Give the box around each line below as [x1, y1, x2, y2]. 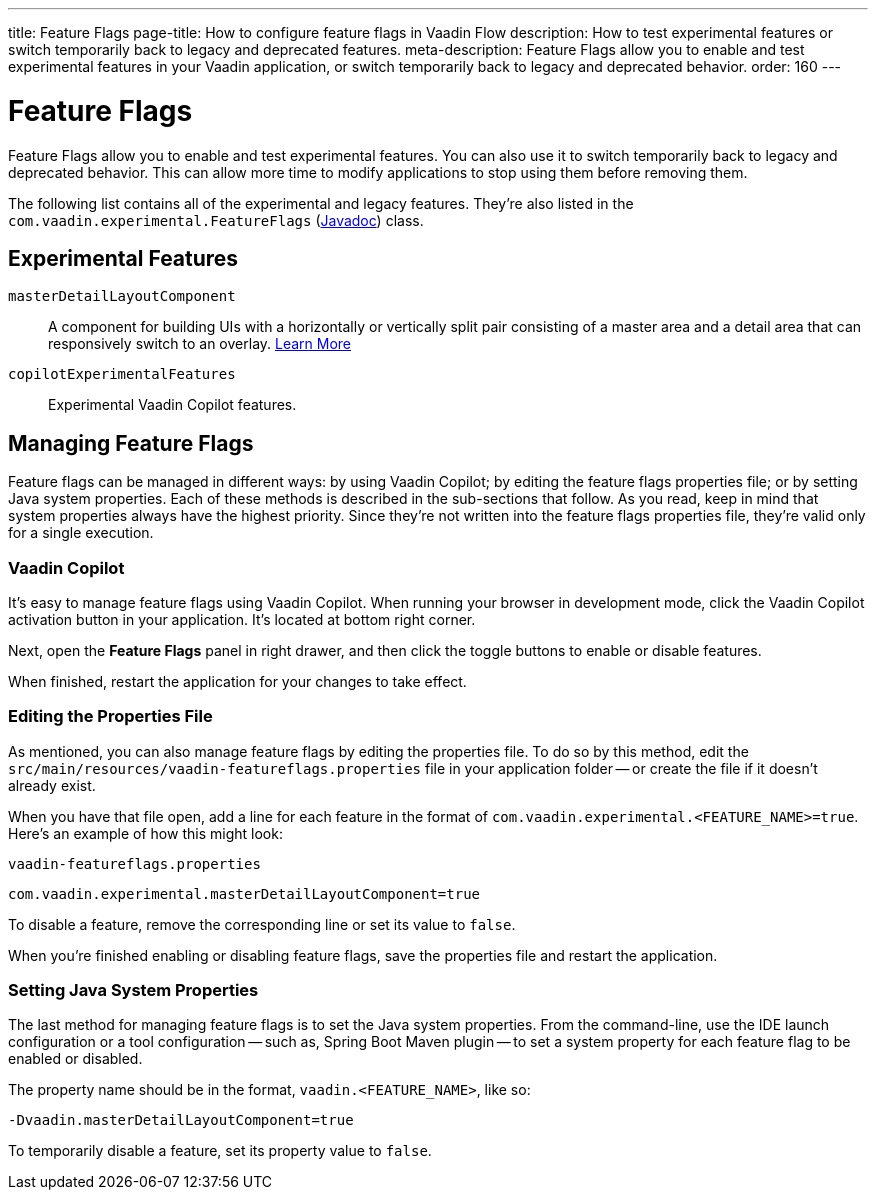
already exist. [8, 776, 96, 794]
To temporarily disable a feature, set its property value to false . [8, 1142, 432, 1160]
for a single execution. [8, 524, 154, 542]
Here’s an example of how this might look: [8, 824, 283, 842]
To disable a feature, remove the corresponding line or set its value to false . [8, 915, 516, 933]
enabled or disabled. [8, 1050, 143, 1068]
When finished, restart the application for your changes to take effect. [8, 672, 467, 690]
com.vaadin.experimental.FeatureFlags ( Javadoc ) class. [8, 211, 424, 229]
